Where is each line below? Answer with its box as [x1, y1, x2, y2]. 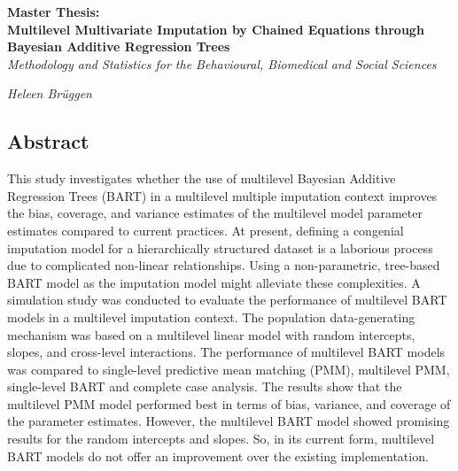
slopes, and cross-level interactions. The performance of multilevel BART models [7, 343, 446, 361]
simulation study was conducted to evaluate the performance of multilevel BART [7, 290, 447, 309]
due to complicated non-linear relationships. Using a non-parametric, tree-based [7, 256, 440, 274]
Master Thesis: [7, 3, 100, 20]
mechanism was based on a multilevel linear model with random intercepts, [7, 325, 415, 344]
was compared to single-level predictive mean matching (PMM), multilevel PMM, [7, 359, 450, 378]
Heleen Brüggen [7, 84, 92, 103]
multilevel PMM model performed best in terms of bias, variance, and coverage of [7, 394, 451, 413]
